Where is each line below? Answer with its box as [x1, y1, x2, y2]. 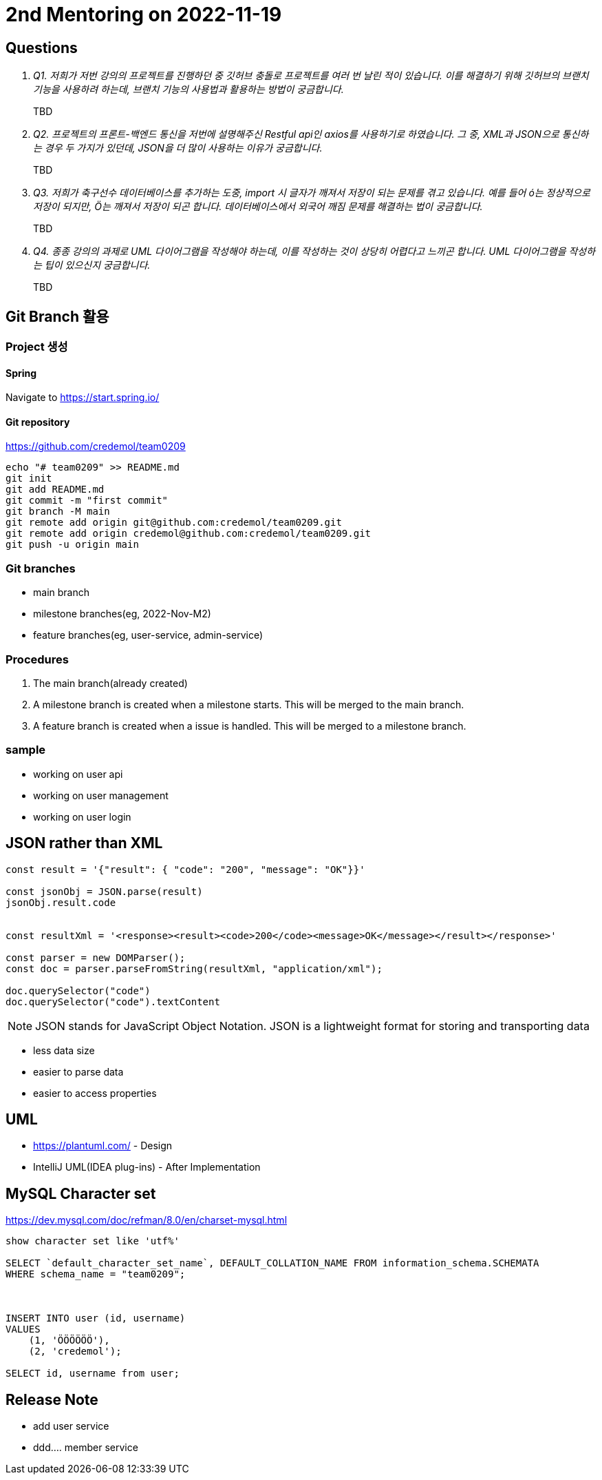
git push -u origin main [6, 539, 139, 551]
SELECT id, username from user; [6, 1368, 180, 1379]
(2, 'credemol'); [28, 1346, 122, 1357]
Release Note [6, 1390, 98, 1408]
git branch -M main [6, 506, 110, 517]
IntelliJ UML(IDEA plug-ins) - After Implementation [33, 1161, 261, 1173]
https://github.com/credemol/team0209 [6, 440, 186, 453]
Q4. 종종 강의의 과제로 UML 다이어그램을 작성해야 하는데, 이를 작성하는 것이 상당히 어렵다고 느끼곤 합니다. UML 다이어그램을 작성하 [33, 245, 596, 258]
